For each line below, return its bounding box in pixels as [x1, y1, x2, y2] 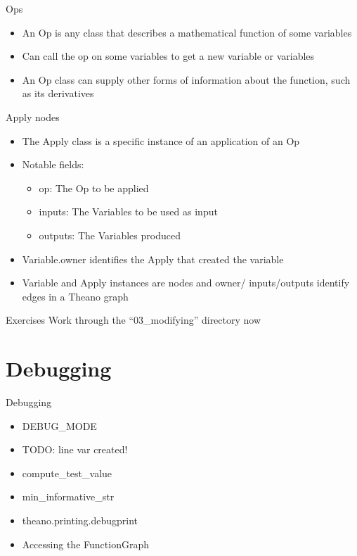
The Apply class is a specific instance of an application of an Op [22, 133, 300, 148]
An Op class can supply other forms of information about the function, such [22, 72, 351, 87]
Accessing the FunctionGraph [22, 536, 149, 551]
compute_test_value [22, 465, 112, 480]
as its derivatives [22, 86, 94, 101]
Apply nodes [6, 109, 60, 124]
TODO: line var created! [22, 442, 128, 457]
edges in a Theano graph [22, 289, 129, 303]
